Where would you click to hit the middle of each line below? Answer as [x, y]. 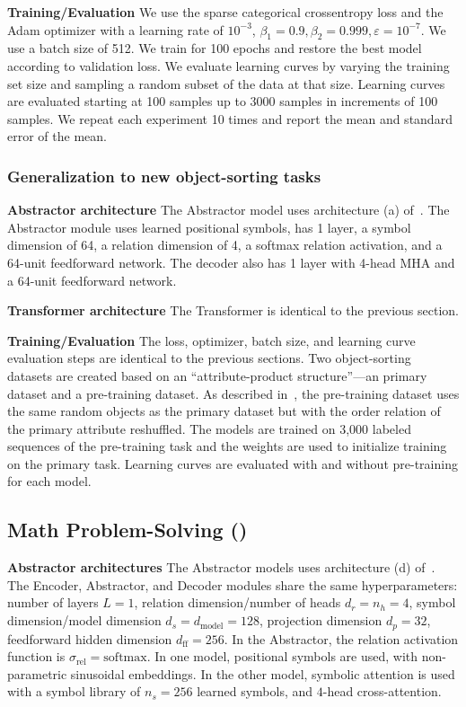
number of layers [53, 602]
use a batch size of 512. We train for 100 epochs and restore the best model [215, 48]
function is [36, 656]
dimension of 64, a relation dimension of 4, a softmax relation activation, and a [225, 245]
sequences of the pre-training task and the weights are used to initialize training [227, 446]
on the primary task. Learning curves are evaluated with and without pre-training [233, 463]
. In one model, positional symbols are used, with [282, 656]
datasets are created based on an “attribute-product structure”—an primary [217, 375]
